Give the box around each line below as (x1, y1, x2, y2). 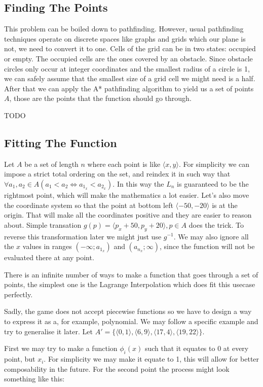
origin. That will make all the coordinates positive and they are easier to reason (4, 209, 252, 220)
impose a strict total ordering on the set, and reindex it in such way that (4, 168, 231, 179)
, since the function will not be (159, 241, 255, 252)
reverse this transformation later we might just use (4, 231, 162, 241)
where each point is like (87, 158, 161, 169)
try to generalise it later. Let (4, 326, 93, 336)
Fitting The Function (4, 134, 117, 150)
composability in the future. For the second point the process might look (4, 363, 230, 374)
